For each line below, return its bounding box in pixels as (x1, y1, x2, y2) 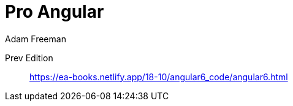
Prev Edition (5, 52, 53, 63)
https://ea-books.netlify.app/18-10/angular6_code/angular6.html (29, 71, 288, 82)
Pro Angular (5, 1, 104, 22)
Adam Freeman (5, 33, 66, 44)
